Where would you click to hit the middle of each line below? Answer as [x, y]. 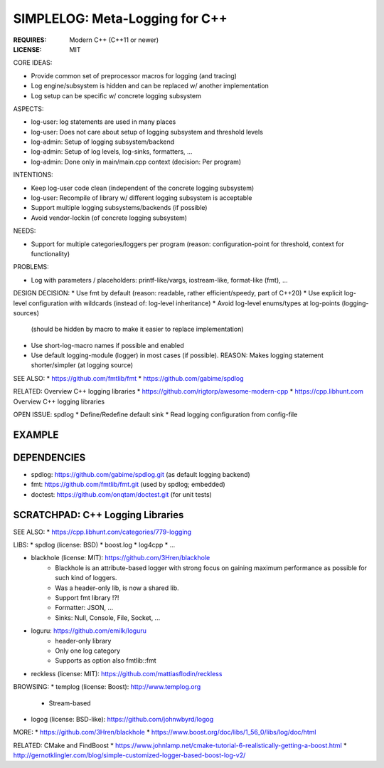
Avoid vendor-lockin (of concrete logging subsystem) [109, 218]
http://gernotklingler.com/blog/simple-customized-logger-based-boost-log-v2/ [129, 755]
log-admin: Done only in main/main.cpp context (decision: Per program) [136, 162]
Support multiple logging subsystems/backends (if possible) [119, 208]
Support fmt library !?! [87, 598]
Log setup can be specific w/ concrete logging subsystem [116, 95]
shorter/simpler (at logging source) [82, 365]
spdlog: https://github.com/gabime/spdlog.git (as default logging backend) [140, 474]
